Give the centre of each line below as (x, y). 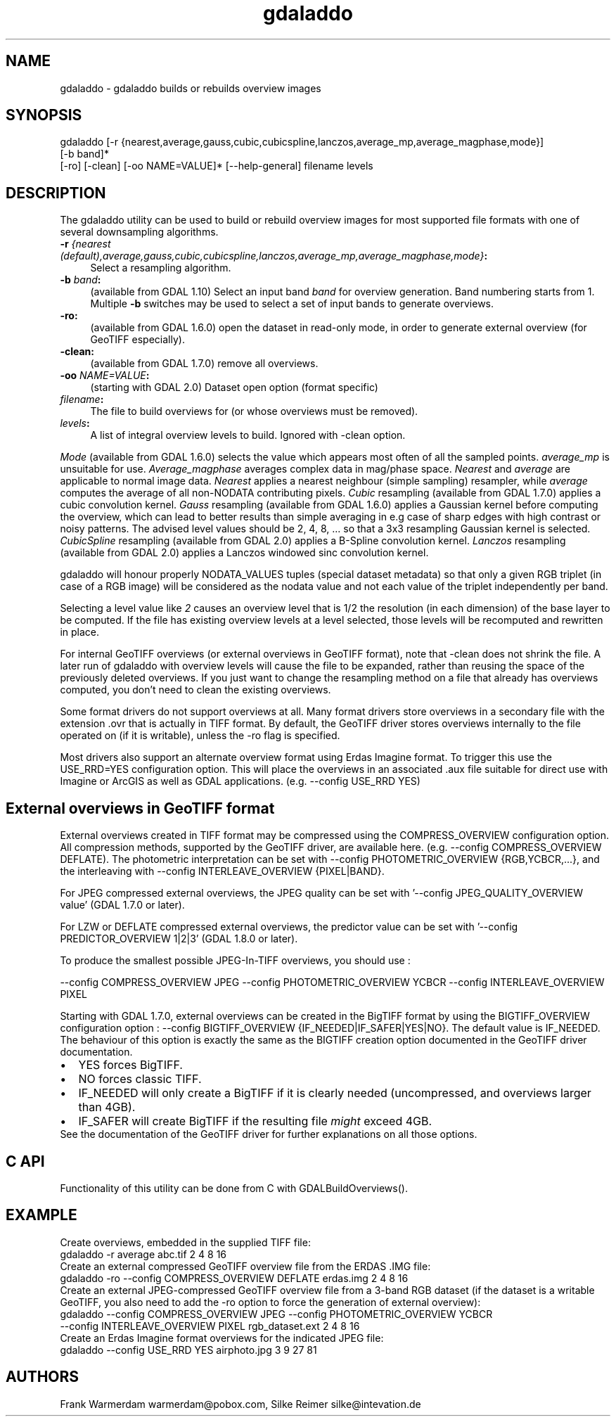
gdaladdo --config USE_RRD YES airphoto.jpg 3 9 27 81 (188, 1350)
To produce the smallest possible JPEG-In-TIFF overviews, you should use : (235, 961)
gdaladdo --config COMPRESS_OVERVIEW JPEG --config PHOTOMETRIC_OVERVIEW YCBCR (276, 1314)
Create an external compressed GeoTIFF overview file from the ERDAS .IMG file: (245, 1266)
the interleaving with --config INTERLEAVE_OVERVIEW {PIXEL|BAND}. (222, 871)
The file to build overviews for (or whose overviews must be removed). (254, 411)
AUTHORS (43, 1377)
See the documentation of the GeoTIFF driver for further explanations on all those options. (269, 1134)
